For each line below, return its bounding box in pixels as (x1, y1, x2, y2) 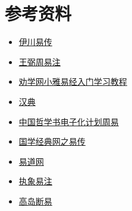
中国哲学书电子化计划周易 (18, 115, 119, 127)
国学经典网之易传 (18, 135, 86, 148)
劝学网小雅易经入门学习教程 (18, 75, 127, 88)
